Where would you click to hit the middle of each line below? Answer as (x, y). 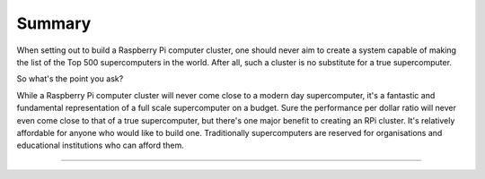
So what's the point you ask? (70, 79)
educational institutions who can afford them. (100, 145)
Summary (54, 23)
